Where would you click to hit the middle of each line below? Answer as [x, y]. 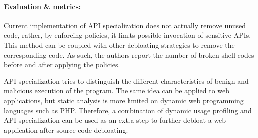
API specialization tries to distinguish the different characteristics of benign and [126, 81]
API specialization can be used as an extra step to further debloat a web [115, 120]
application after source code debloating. [66, 129]
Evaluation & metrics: [43, 6]
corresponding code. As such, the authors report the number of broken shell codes [129, 54]
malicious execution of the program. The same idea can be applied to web [117, 91]
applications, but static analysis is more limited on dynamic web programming [124, 100]
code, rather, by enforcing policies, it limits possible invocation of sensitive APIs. [128, 35]
